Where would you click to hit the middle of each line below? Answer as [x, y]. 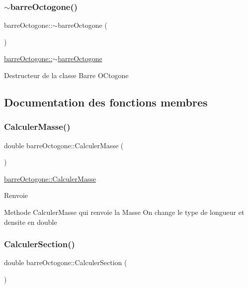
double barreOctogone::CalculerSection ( [66, 262]
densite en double [31, 222]
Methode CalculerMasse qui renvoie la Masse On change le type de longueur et [124, 212]
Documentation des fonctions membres [106, 102]
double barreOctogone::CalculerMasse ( [64, 145]
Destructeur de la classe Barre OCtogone [66, 75]
